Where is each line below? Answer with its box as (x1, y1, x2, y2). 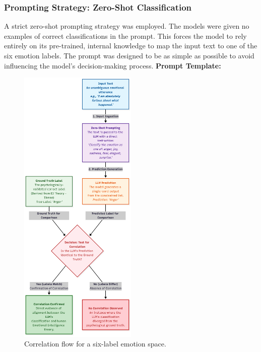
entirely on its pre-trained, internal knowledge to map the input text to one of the (4, 40, 257, 51)
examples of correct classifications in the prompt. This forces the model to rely (4, 30, 247, 41)
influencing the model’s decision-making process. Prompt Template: (4, 60, 221, 71)
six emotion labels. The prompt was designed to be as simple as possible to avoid (4, 50, 254, 60)
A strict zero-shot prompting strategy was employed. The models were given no (4, 21, 249, 31)
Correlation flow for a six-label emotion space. (24, 338, 166, 349)
